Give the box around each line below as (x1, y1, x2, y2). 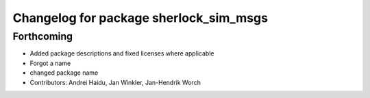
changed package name (29, 69, 99, 77)
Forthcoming (12, 30, 73, 42)
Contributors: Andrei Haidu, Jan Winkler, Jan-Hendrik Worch (29, 78, 201, 86)
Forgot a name (29, 59, 71, 67)
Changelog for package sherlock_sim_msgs (12, 10, 269, 25)
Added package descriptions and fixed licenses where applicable (29, 49, 214, 58)
